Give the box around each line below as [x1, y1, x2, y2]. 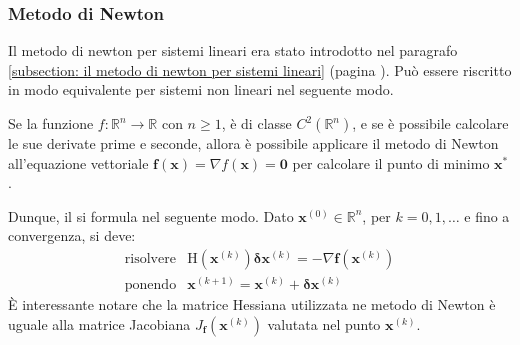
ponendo [124, 278, 177, 293]
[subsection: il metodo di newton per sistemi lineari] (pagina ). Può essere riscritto [8, 59, 512, 80]
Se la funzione [8, 113, 94, 133]
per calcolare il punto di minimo [292, 152, 490, 173]
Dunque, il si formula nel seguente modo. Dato [8, 205, 294, 226]
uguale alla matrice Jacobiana [8, 313, 191, 334]
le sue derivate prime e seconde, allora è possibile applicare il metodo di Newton [8, 133, 499, 153]
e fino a [464, 205, 510, 226]
